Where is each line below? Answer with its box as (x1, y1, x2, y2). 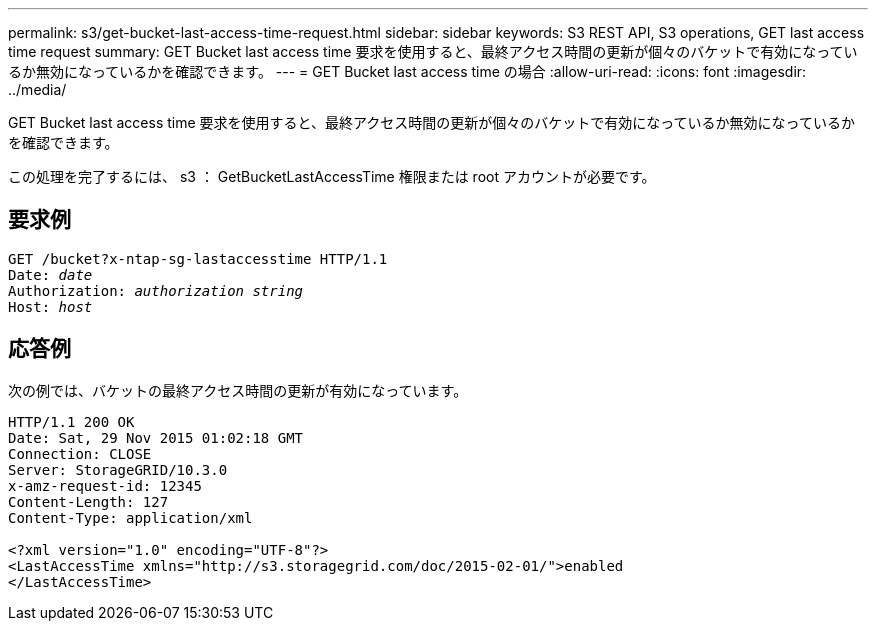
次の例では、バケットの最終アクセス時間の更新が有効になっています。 (8, 381, 468, 399)
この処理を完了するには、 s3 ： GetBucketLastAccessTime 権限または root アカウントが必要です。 (8, 168, 656, 185)
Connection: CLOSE (8, 445, 152, 462)
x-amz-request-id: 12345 (8, 477, 202, 494)
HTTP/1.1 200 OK (8, 413, 135, 430)
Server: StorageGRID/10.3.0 (8, 461, 228, 478)
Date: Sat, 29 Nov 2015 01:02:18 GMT (8, 429, 304, 446)
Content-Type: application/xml (8, 509, 253, 526)
